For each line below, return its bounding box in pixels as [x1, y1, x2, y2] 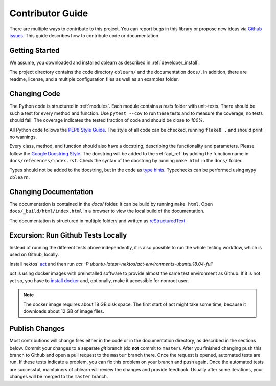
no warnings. [9, 134, 37, 140]
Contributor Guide [9, 8, 88, 19]
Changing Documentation [9, 187, 94, 196]
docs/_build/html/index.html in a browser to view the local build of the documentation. [9, 208, 205, 215]
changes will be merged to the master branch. [9, 374, 108, 380]
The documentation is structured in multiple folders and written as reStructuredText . [9, 218, 187, 224]
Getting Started [9, 46, 60, 55]
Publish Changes [9, 324, 65, 333]
